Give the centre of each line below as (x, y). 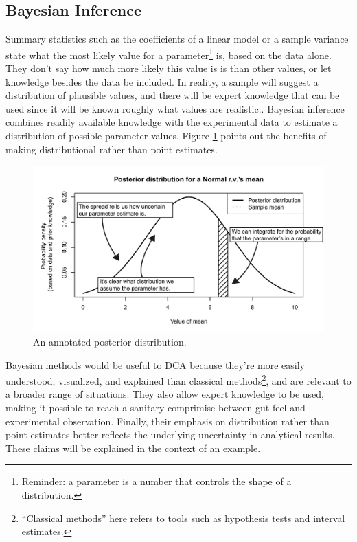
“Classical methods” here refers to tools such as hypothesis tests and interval (183, 518)
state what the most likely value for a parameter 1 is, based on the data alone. (169, 54)
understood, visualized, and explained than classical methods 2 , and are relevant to (178, 380)
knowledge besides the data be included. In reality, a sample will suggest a (162, 81)
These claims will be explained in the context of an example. (133, 448)
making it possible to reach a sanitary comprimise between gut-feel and (156, 408)
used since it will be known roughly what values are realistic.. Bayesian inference (175, 108)
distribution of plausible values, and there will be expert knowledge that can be (173, 95)
